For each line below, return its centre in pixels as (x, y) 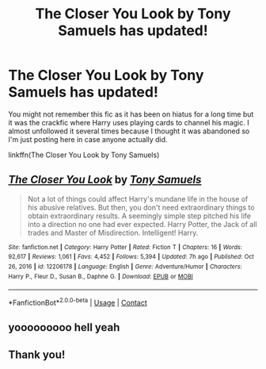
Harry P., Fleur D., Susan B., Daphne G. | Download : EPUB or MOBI (101, 276)
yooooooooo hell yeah (64, 327)
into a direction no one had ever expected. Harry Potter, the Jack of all (142, 224)
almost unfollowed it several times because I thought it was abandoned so (129, 131)
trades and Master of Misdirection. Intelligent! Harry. (113, 233)
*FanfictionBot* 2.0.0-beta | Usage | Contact (78, 302)
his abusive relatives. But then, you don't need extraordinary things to (141, 207)
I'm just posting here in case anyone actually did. (88, 139)
